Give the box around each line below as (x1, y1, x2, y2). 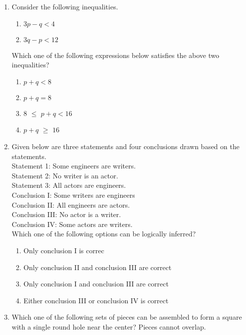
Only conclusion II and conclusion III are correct (23, 262, 172, 272)
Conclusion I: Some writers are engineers (11, 189, 135, 200)
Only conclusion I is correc (23, 245, 104, 255)
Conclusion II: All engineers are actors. (11, 199, 130, 210)
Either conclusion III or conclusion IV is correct (23, 295, 169, 305)
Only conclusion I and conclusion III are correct (23, 279, 169, 289)
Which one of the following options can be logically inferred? (11, 228, 196, 239)
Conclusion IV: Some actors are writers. (11, 219, 133, 229)
